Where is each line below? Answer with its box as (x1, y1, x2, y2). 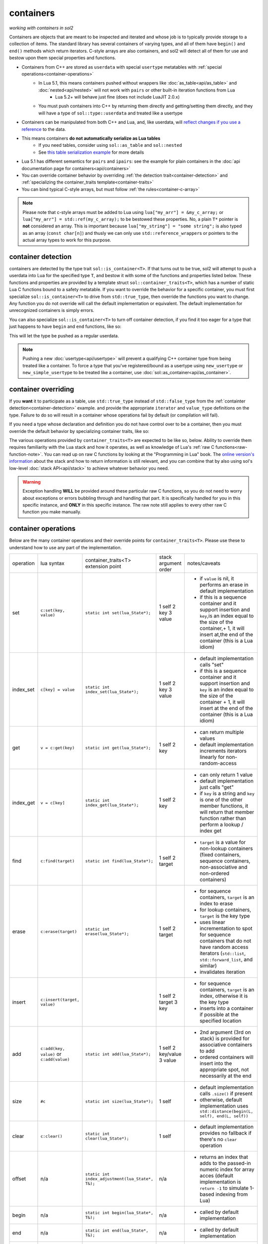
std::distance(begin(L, (199, 1109, 254, 1114)
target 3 (159, 999, 178, 1006)
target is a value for (199, 839, 246, 846)
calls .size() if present (199, 1090, 253, 1097)
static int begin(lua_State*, (85, 1210, 154, 1216)
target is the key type (199, 913, 250, 920)
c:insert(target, (40, 997, 79, 1003)
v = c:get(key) (40, 745, 75, 750)
